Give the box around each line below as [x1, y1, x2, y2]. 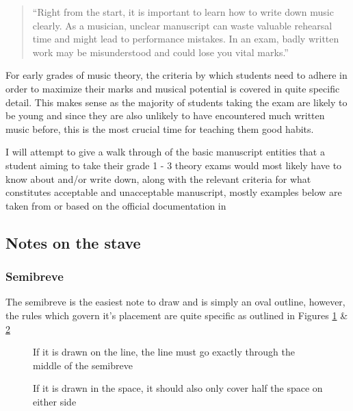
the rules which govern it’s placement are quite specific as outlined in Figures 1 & [5, 308, 348, 322]
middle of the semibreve [33, 358, 133, 372]
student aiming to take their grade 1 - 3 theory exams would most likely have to [5, 158, 342, 172]
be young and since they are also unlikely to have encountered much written [5, 108, 325, 123]
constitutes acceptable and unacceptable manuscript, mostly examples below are [5, 185, 342, 199]
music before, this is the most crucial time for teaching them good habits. [5, 121, 314, 136]
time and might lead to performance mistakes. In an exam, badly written [32, 32, 339, 46]
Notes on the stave [5, 232, 141, 253]
